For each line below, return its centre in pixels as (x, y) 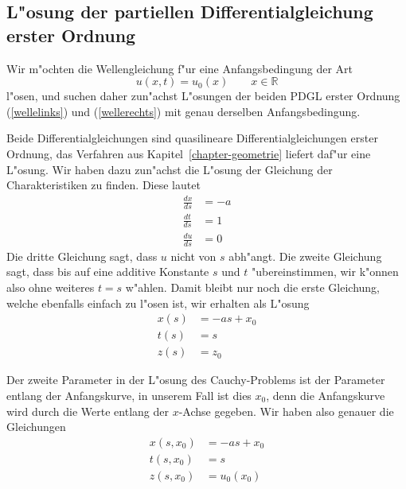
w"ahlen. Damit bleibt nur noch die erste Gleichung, (252, 287)
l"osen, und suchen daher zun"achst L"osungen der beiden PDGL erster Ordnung (203, 96)
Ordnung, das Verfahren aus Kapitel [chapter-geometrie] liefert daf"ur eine (189, 153)
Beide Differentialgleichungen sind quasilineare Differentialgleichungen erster (192, 138)
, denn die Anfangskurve (326, 395)
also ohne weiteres (51, 287)
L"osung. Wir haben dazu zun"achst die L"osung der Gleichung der (170, 169)
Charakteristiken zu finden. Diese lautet (103, 185)
